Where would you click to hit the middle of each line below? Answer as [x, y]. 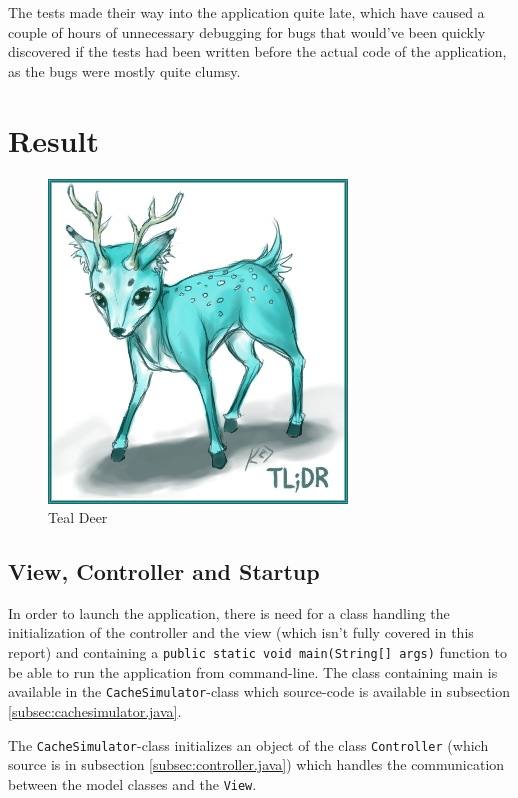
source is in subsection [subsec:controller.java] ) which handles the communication [256, 764]
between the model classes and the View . [132, 783]
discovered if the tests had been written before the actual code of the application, [257, 51]
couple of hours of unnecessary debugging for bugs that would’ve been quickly [247, 31]
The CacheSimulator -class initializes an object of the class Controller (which [248, 744]
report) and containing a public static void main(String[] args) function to [257, 652]
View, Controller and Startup [164, 571]
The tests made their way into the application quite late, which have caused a [246, 12]
